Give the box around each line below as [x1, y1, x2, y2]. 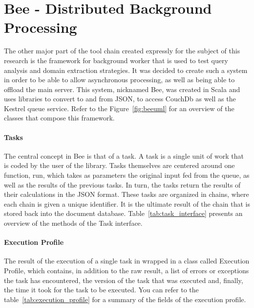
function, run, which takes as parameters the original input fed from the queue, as [4, 170, 250, 180]
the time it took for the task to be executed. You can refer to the [4, 284, 199, 295]
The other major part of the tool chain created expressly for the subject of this [4, 46, 240, 56]
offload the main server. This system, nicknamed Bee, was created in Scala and [4, 84, 240, 94]
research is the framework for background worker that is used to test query [4, 55, 228, 65]
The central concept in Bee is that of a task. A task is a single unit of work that [4, 150, 244, 161]
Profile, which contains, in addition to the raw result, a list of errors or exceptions [4, 265, 249, 275]
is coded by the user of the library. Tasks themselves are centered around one [4, 160, 235, 170]
